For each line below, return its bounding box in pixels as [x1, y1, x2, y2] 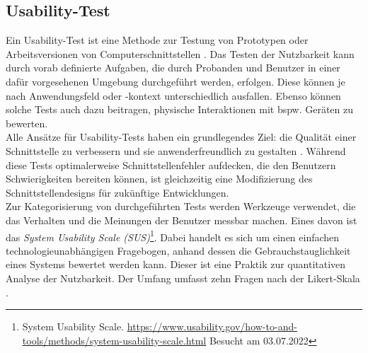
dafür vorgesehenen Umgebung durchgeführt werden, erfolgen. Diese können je [6, 74, 345, 88]
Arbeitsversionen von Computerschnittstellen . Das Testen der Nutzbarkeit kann [6, 46, 355, 61]
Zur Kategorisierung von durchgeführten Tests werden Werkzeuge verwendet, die [6, 199, 356, 214]
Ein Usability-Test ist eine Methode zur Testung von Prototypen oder [6, 33, 309, 47]
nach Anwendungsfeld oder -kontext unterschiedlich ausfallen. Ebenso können [6, 88, 341, 103]
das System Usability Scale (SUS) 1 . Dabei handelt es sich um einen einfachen [6, 227, 340, 244]
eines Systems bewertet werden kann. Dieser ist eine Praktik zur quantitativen [6, 257, 346, 272]
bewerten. [6, 115, 48, 130]
